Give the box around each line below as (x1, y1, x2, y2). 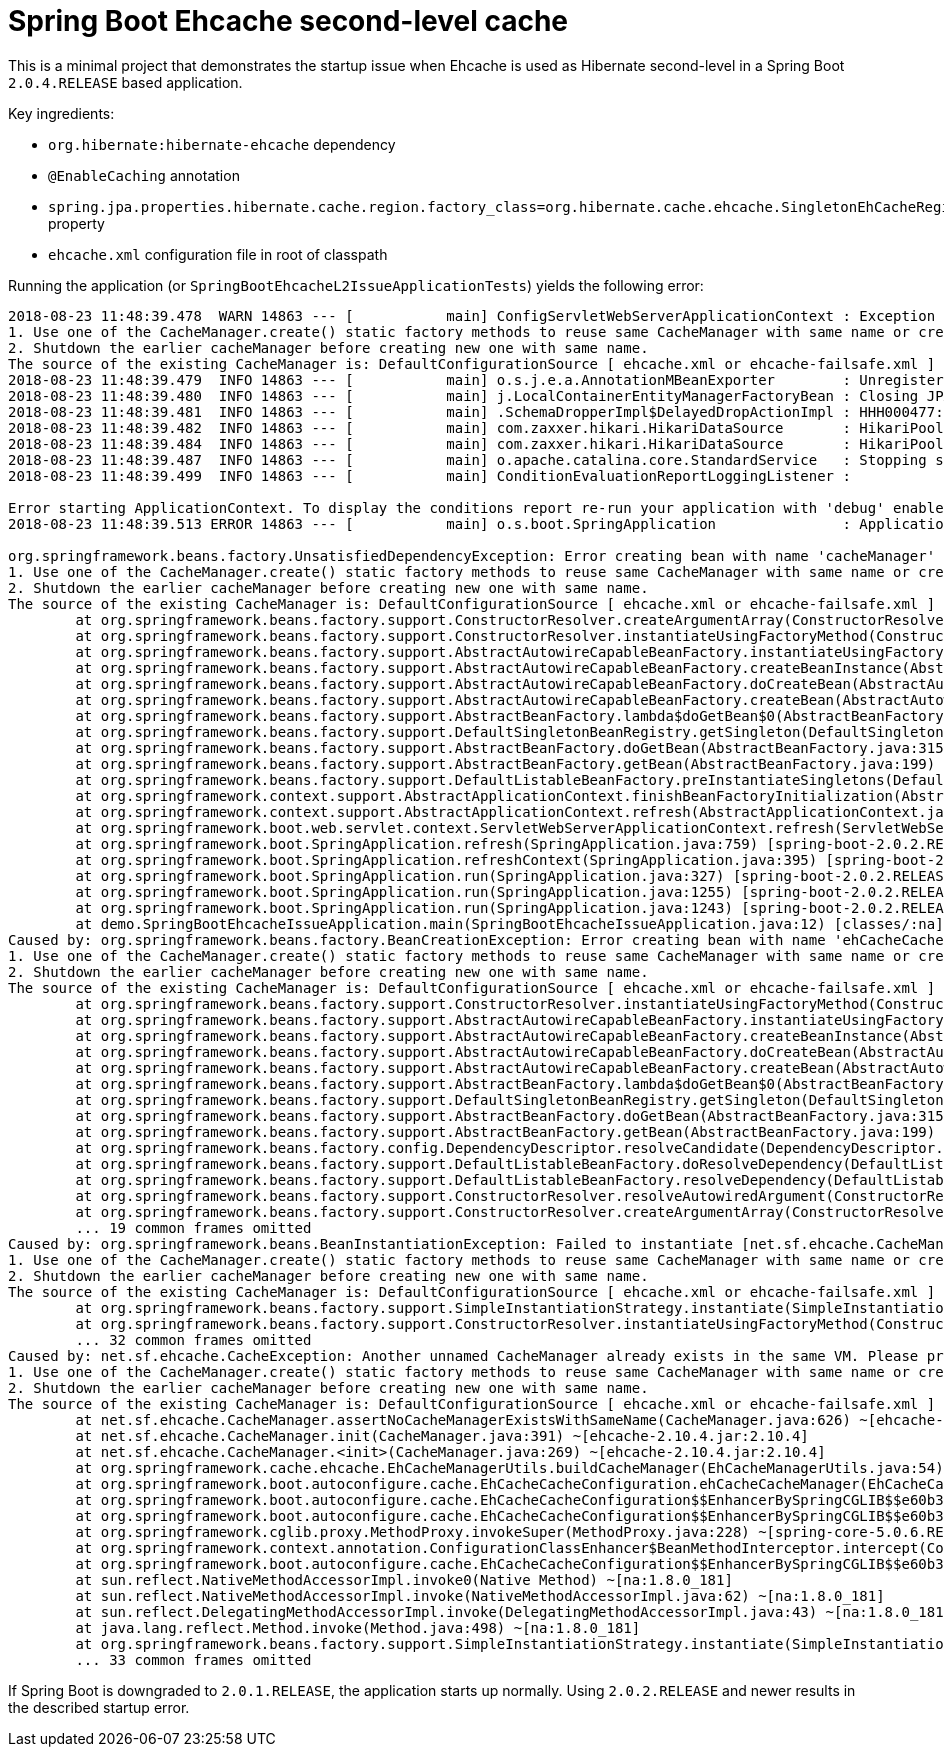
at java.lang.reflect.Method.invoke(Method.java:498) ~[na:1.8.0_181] (75, 1619, 641, 1636)
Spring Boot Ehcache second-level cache (8, 4, 568, 38)
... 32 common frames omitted (75, 1331, 312, 1348)
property (48, 214, 105, 232)
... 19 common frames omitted (75, 1219, 312, 1236)
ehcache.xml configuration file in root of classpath (48, 245, 388, 263)
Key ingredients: (8, 104, 115, 122)
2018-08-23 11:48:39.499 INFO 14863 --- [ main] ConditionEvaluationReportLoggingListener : (8, 467, 851, 484)
